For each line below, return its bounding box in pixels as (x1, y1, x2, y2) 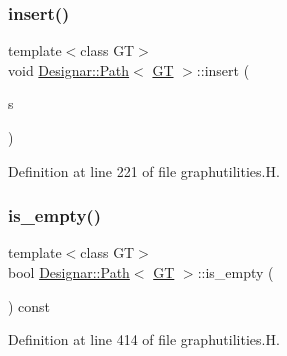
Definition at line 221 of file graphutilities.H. (8, 160, 280, 181)
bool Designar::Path (8, 262, 130, 282)
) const (8, 295, 51, 316)
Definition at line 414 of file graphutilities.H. (8, 329, 280, 350)
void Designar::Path (8, 59, 130, 80)
